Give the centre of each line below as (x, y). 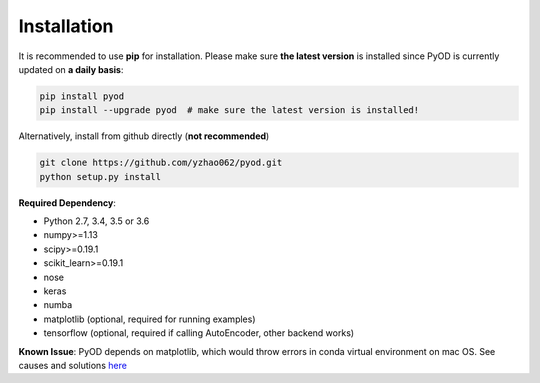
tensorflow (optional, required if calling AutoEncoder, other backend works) (199, 333)
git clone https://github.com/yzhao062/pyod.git (161, 163)
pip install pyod (82, 96)
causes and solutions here (72, 365)
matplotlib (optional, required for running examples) (149, 319)
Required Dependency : (67, 202)
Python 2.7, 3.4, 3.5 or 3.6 (96, 221)
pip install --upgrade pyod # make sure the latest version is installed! (229, 110)
